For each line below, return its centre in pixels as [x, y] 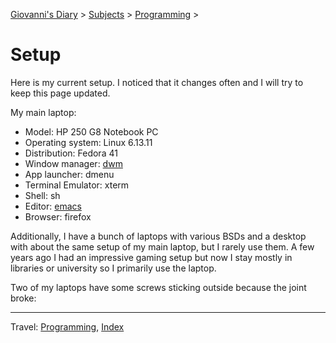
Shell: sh [42, 195]
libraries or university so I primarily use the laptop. [113, 268]
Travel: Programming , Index [67, 326]
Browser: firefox [58, 216]
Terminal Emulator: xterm [77, 185]
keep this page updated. [60, 93]
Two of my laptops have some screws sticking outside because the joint [158, 287]
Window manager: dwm [73, 163]
